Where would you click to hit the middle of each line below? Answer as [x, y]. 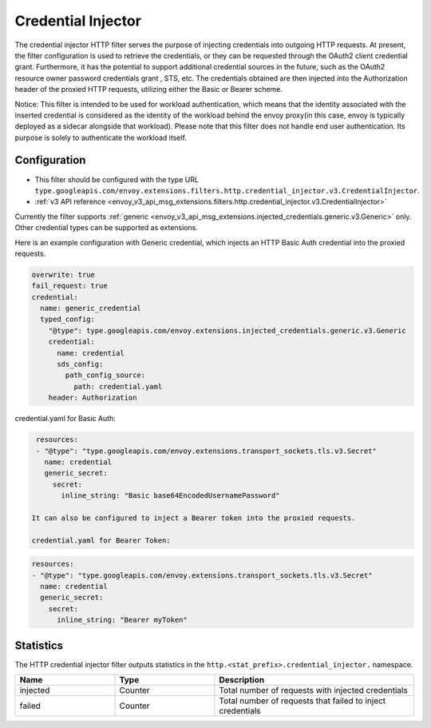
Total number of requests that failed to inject [302, 701]
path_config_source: [105, 375]
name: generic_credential [91, 308]
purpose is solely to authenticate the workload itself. [101, 137]
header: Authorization [93, 398]
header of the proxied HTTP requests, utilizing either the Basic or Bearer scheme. [149, 90]
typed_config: [68, 319]
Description [242, 680]
